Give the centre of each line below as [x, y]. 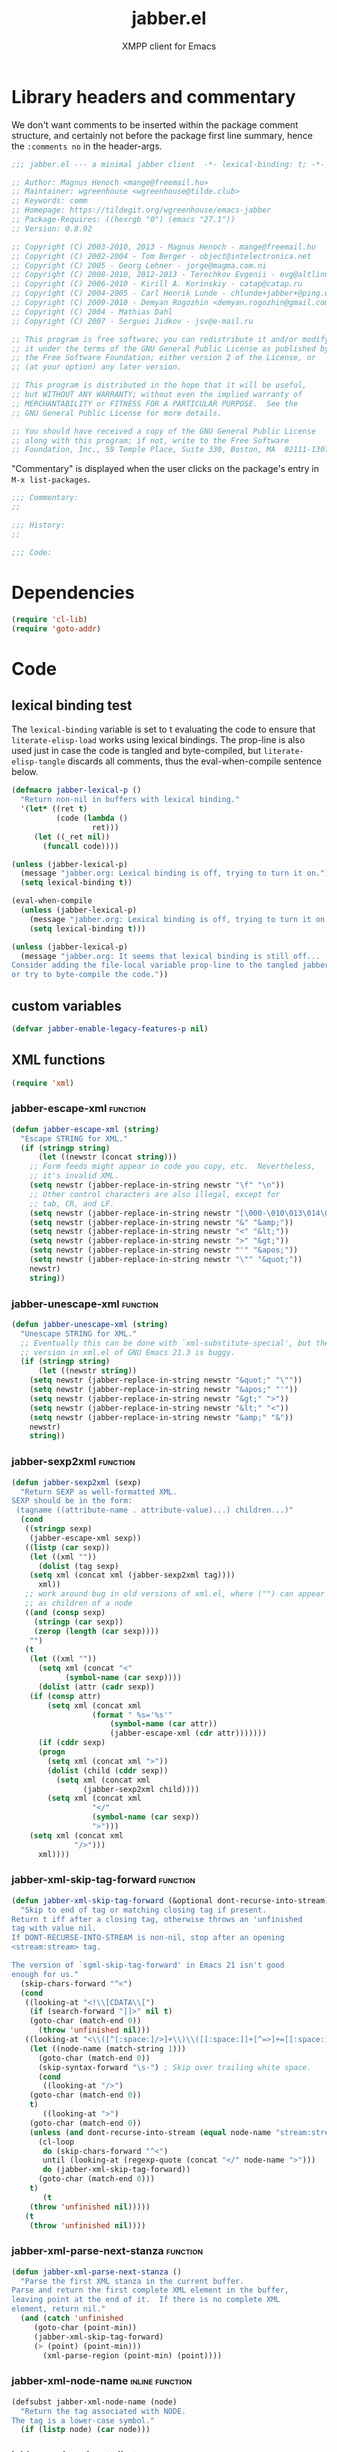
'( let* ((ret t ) [54, 809]
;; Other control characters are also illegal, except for [155, 1194]
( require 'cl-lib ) [49, 619]
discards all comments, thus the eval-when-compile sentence [195, 761]
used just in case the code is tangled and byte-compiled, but [136, 751]
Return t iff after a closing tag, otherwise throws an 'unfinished [157, 1919]
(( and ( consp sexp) [65, 1612]
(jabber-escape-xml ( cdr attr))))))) [188, 1733]
